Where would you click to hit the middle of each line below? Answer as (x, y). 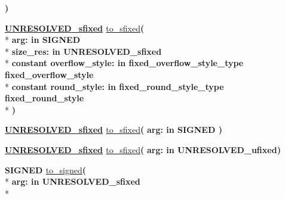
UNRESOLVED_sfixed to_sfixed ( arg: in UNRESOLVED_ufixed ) (143, 149)
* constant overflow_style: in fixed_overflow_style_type (124, 63)
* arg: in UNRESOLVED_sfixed (73, 181)
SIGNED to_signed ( (46, 170)
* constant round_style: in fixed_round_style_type (114, 86)
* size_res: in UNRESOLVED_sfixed (83, 51)
